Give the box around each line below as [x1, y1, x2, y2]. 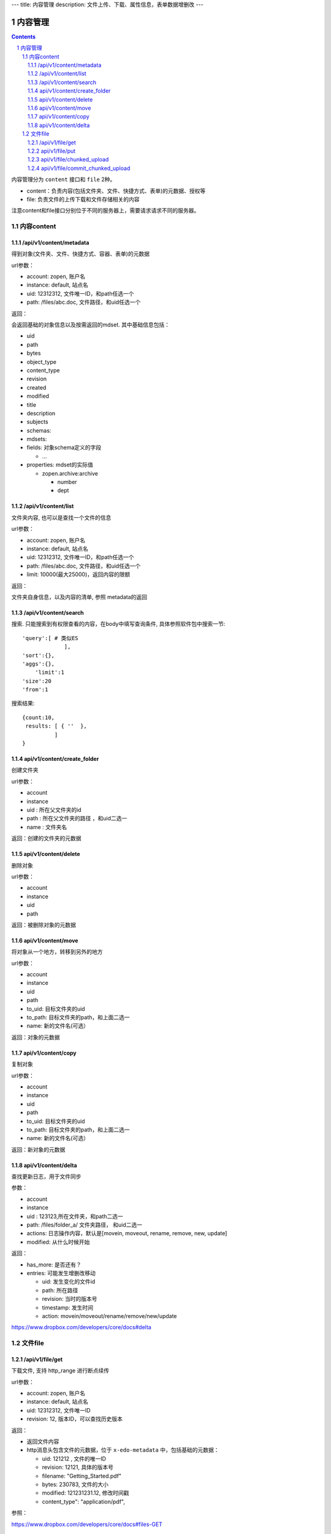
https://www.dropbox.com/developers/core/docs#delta [11, 1324, 151, 1331]
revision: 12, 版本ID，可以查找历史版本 [26, 1415, 123, 1423]
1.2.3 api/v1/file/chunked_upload [28, 156, 109, 163]
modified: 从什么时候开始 [26, 1238, 90, 1246]
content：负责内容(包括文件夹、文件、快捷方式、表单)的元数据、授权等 [26, 187, 206, 195]
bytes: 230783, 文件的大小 [42, 1481, 108, 1488]
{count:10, [22, 714, 55, 721]
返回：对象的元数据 [11, 1033, 60, 1041]
